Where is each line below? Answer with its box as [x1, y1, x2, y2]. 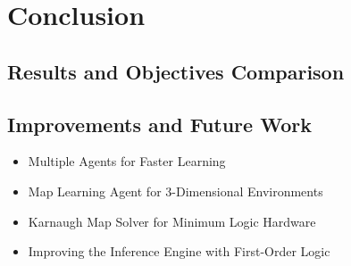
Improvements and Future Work [7, 110, 312, 137]
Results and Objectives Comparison [7, 57, 345, 85]
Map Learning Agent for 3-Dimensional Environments [28, 181, 323, 200]
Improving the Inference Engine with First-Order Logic [28, 242, 330, 261]
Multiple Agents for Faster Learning [28, 152, 226, 170]
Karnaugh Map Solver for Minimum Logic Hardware [28, 212, 316, 230]
